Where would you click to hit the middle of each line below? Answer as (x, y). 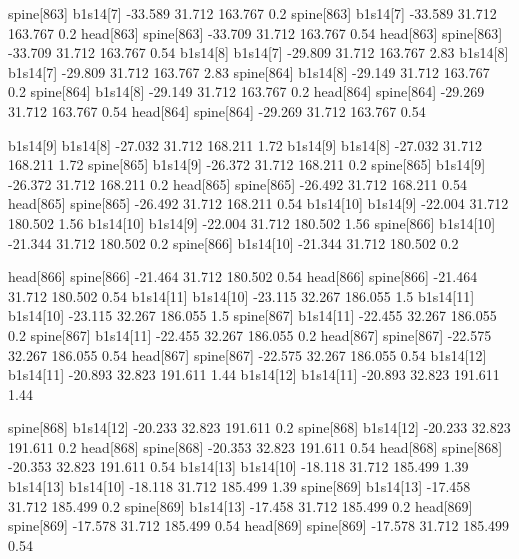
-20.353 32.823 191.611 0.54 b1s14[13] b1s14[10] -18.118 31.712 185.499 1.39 (238, 466)
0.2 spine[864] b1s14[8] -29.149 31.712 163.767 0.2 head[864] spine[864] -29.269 (246, 91)
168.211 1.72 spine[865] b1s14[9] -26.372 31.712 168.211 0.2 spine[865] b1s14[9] (247, 164)
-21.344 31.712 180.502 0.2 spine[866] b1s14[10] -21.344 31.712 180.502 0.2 (233, 242)
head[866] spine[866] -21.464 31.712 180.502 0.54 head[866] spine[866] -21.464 (243, 276)
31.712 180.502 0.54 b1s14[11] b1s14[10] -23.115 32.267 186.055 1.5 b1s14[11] (241, 295)
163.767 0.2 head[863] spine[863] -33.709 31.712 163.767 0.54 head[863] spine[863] (255, 32)
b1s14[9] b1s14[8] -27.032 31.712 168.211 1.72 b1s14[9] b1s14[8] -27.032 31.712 (245, 144)
